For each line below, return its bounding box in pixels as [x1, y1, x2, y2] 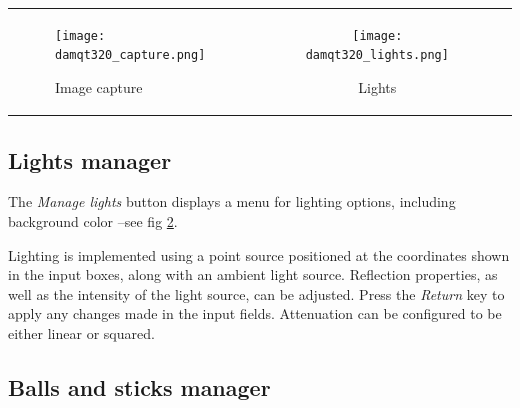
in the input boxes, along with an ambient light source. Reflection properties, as [8, 264, 498, 285]
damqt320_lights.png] [305, 48, 449, 63]
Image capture [55, 77, 143, 98]
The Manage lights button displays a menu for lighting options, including [8, 191, 456, 212]
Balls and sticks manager [8, 371, 271, 402]
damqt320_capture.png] [55, 48, 206, 63]
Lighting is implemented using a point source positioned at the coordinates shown [8, 244, 510, 265]
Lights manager [8, 144, 172, 175]
